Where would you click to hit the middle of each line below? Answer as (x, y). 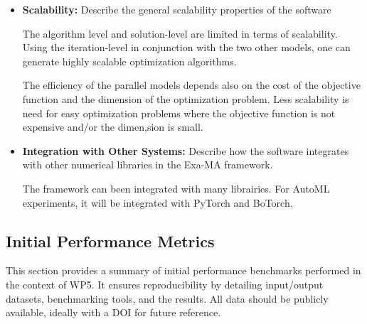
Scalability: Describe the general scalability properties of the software (177, 9)
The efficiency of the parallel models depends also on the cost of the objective (191, 85)
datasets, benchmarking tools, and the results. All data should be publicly (167, 298)
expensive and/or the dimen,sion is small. (113, 127)
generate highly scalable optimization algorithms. (129, 61)
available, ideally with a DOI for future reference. (113, 312)
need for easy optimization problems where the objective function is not (179, 113)
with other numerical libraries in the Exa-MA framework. (148, 164)
